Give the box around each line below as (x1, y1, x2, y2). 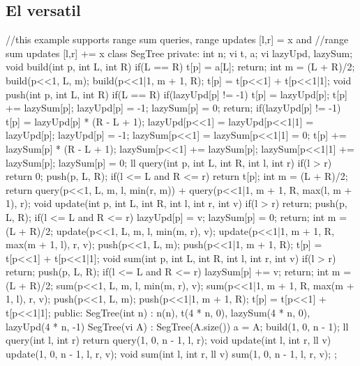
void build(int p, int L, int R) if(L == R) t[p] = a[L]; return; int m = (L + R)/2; (6, 59, 355, 74)
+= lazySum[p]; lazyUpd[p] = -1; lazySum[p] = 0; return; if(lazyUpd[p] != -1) (6, 100, 341, 115)
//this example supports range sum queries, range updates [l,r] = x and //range (6, 32, 349, 47)
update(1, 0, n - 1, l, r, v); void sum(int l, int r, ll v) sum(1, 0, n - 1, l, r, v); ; (6, 346, 337, 360)
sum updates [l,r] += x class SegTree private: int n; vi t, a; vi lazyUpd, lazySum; (6, 45, 353, 60)
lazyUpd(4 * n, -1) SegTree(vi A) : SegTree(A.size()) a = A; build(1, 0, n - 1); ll (6, 319, 349, 333)
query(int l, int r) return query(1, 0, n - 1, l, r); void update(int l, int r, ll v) (6, 333, 331, 347)
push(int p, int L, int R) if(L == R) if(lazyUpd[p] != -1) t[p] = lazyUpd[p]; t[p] (6, 86, 347, 101)
